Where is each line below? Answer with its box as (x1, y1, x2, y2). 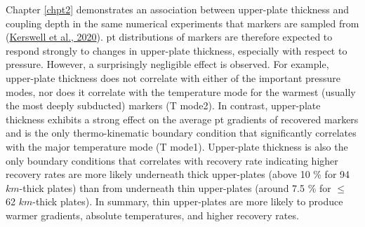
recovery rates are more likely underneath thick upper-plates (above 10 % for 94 (6, 167, 350, 181)
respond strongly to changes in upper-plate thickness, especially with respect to (6, 43, 347, 57)
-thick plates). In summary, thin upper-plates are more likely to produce (32, 194, 343, 209)
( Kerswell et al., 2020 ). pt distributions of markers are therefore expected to (6, 29, 333, 44)
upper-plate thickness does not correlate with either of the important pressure (6, 70, 341, 85)
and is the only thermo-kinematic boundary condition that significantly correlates (6, 125, 357, 140)
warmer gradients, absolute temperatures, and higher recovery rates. (6, 207, 299, 222)
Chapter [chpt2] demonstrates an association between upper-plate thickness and (6, 2, 350, 16)
